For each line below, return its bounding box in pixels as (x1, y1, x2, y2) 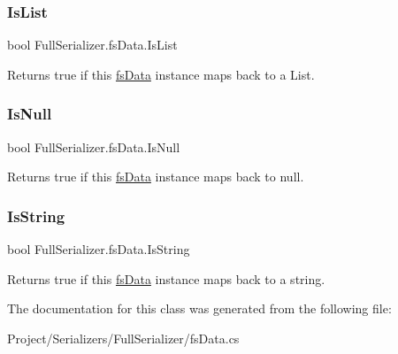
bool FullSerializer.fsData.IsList (7, 35, 178, 54)
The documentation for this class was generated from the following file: (7, 299, 392, 318)
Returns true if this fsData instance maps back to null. (7, 167, 304, 186)
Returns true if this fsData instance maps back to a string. (7, 269, 325, 288)
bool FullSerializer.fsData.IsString (7, 240, 190, 258)
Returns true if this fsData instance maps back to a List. (7, 65, 315, 83)
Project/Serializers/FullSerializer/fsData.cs (7, 328, 240, 347)
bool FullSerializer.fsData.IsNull (7, 137, 180, 156)
